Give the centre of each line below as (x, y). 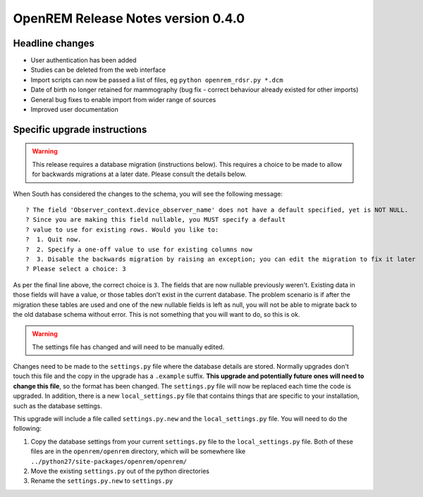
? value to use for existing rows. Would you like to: (122, 229)
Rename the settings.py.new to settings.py (102, 481)
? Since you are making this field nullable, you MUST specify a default (156, 220)
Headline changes (54, 43)
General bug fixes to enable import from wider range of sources (123, 99)
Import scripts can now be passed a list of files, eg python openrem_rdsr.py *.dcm (157, 80)
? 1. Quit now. (54, 240)
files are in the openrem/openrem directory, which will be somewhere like (138, 451)
